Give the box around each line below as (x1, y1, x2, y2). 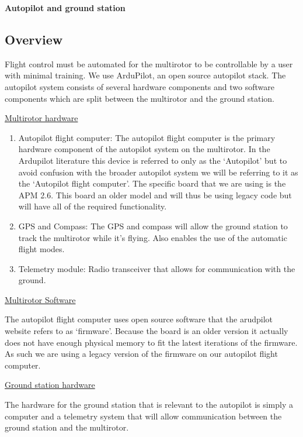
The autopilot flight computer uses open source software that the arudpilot (5, 313, 273, 325)
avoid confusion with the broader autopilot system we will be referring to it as (18, 166, 298, 178)
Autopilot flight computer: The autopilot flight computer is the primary (18, 131, 276, 143)
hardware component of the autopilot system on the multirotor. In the (18, 143, 270, 155)
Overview (5, 30, 63, 48)
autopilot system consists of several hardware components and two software (5, 80, 274, 92)
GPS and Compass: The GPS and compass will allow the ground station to (18, 219, 288, 232)
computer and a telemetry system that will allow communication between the (5, 410, 282, 422)
